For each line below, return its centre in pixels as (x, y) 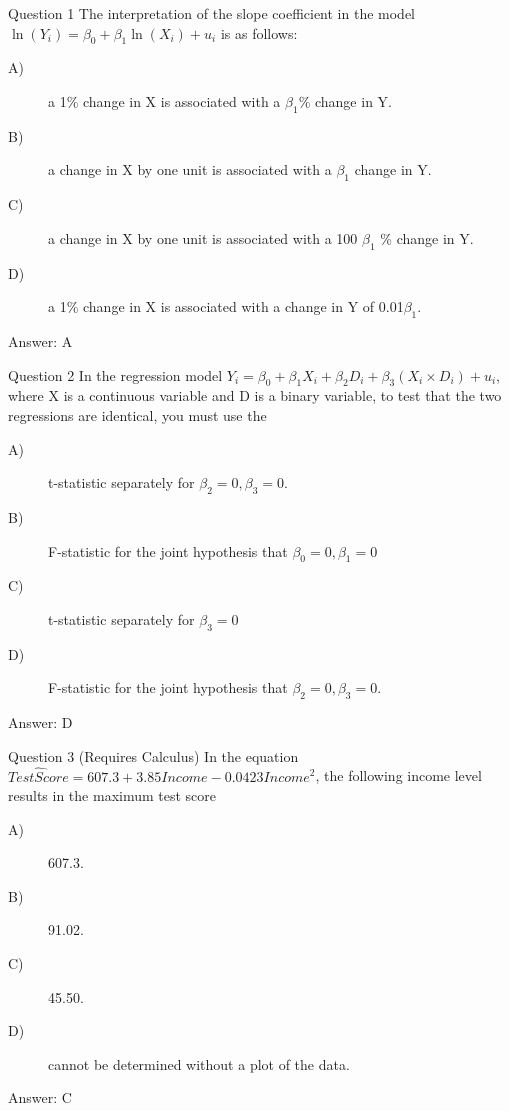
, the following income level (398, 775)
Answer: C (40, 1097)
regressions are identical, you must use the (137, 414)
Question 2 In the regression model (115, 374)
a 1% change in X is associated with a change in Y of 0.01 (226, 306)
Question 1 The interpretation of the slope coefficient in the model (212, 13)
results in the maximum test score (112, 795)
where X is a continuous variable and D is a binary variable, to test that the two (255, 395)
